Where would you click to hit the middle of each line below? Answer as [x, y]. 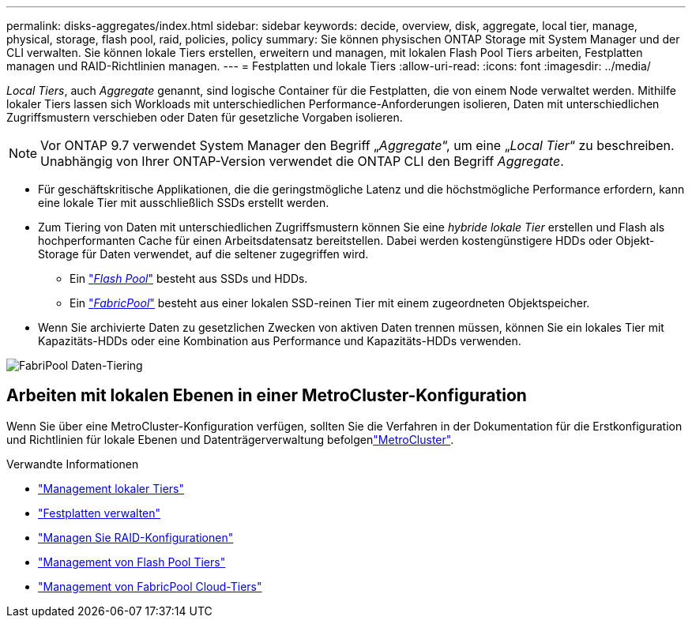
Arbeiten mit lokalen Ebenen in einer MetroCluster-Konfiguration [267, 396]
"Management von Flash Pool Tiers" [132, 562]
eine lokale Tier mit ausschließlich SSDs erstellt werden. [184, 203]
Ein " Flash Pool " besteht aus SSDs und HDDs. [189, 278]
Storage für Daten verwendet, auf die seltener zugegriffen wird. [203, 254]
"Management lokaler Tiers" [111, 488]
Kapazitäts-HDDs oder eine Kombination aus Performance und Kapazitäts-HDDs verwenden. [280, 341]
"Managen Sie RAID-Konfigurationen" [136, 537]
